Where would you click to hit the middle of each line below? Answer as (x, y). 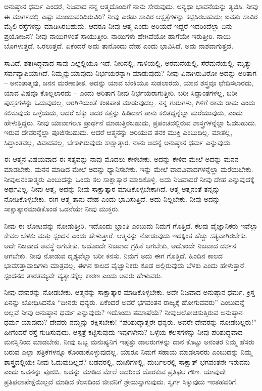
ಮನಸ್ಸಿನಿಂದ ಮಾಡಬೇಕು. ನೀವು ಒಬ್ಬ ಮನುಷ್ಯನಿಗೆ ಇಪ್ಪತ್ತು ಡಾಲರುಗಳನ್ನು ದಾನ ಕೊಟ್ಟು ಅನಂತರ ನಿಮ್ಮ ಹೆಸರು (129, 342)
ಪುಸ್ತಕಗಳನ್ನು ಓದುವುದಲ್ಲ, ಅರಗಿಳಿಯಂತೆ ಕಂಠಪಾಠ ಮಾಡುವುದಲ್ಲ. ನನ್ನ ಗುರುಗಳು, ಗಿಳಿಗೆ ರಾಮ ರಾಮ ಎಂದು (130, 102)
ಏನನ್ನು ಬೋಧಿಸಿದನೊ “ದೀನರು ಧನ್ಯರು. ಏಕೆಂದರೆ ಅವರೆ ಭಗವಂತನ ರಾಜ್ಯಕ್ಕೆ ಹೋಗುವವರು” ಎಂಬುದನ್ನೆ (124, 302)
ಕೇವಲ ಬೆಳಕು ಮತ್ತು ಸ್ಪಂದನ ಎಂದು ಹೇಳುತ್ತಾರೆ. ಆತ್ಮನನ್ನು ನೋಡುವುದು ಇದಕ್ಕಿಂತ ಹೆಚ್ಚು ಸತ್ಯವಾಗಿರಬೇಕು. (126, 235)
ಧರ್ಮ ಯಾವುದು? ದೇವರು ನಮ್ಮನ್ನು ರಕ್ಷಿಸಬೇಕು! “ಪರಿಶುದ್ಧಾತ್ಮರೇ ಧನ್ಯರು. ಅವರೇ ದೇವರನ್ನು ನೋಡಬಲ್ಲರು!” (130, 322)
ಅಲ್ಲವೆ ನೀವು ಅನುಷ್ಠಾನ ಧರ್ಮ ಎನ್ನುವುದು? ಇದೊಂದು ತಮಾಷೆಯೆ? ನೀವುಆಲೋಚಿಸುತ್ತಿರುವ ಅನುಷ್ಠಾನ (123, 312)
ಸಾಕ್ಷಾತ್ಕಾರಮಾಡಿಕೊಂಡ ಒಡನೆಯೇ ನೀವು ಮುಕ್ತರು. (62, 209)
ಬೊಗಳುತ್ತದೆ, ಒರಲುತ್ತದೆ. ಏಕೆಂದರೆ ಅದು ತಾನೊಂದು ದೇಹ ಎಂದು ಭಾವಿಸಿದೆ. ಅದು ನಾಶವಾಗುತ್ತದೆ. (119, 46)
